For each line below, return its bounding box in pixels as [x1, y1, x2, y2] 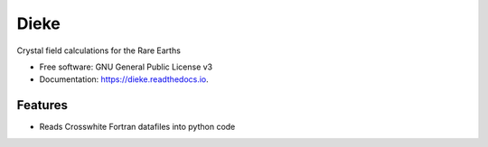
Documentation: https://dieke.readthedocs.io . [39, 74, 210, 85]
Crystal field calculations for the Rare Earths [16, 45, 181, 56]
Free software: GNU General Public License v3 [39, 61, 213, 72]
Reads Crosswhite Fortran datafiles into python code [39, 122, 236, 133]
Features [16, 97, 68, 113]
